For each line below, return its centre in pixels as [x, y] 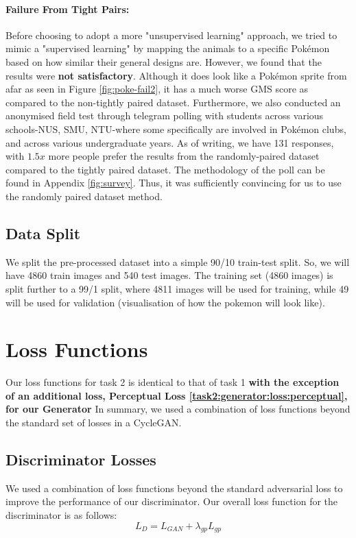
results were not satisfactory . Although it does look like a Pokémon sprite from [176, 75]
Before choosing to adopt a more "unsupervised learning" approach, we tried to [171, 35]
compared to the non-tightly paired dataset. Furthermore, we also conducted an [173, 102]
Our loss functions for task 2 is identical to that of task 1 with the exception [173, 382]
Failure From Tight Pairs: [68, 9]
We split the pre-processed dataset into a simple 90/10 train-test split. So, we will [178, 261]
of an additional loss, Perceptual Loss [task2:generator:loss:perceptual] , [177, 395]
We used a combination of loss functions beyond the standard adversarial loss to [174, 488]
